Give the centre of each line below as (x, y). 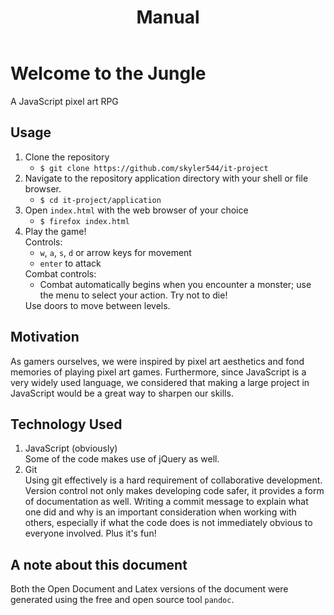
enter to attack (70, 263)
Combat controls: (60, 273)
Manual (168, 17)
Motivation (45, 337)
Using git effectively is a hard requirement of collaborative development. (173, 480)
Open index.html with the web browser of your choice (136, 210)
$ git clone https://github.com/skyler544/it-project (154, 168)
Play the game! (55, 231)
